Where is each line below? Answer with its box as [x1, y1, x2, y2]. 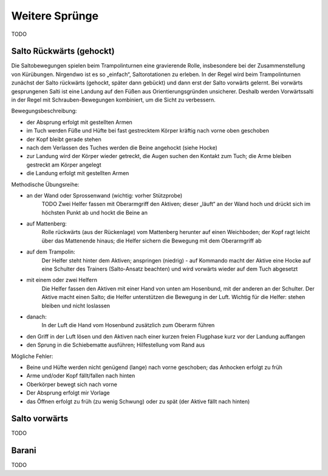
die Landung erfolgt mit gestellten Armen [26, 170, 129, 177]
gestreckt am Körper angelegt [26, 161, 101, 168]
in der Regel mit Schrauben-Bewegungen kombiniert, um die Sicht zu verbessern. [11, 96, 216, 103]
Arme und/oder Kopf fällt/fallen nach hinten [26, 372, 135, 379]
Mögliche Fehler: [11, 353, 53, 360]
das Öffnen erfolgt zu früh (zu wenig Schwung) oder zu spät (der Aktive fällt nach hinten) [26, 398, 250, 405]
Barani [11, 446, 36, 456]
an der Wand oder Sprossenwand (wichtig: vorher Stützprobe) [26, 191, 183, 199]
